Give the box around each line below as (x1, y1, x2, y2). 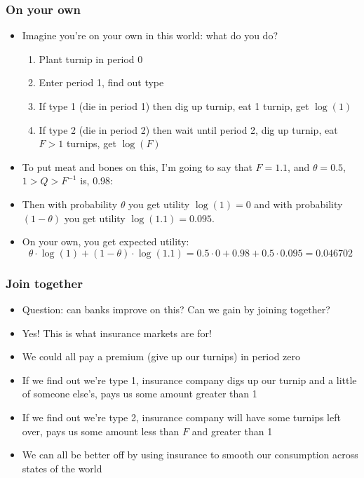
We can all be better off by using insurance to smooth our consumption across (22, 447, 358, 462)
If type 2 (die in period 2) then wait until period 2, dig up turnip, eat (39, 122, 338, 137)
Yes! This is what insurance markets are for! (22, 325, 212, 340)
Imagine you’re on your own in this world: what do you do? (22, 28, 278, 43)
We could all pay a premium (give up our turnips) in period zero (22, 349, 300, 364)
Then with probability (22, 196, 118, 211)
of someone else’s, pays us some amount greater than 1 (22, 386, 257, 401)
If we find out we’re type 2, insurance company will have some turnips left (22, 409, 341, 424)
